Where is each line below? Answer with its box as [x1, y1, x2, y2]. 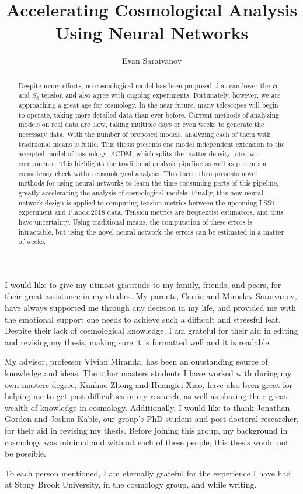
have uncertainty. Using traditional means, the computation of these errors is [18, 217, 253, 227]
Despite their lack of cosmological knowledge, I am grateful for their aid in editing [5, 324, 298, 337]
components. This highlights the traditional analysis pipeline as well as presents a [18, 158, 267, 168]
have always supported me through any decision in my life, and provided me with [5, 301, 296, 314]
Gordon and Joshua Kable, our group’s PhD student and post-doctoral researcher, [5, 413, 299, 425]
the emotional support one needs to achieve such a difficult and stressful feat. [5, 313, 281, 325]
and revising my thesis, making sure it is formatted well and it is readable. [5, 335, 271, 348]
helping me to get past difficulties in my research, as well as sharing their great [5, 390, 287, 402]
